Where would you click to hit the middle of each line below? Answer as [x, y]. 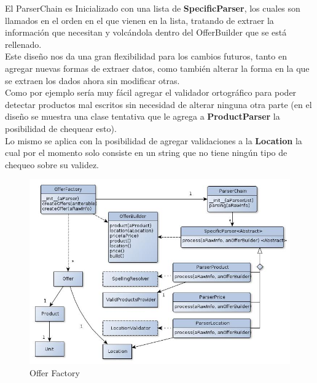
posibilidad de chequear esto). [61, 128]
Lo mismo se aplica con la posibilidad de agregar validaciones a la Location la [154, 140]
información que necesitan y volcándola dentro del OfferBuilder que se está [146, 32]
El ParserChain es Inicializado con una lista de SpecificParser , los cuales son [153, 8]
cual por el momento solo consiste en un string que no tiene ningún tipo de [146, 153]
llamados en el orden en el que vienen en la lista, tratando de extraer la [139, 20]
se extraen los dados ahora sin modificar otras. [92, 80]
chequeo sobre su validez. [52, 164]
